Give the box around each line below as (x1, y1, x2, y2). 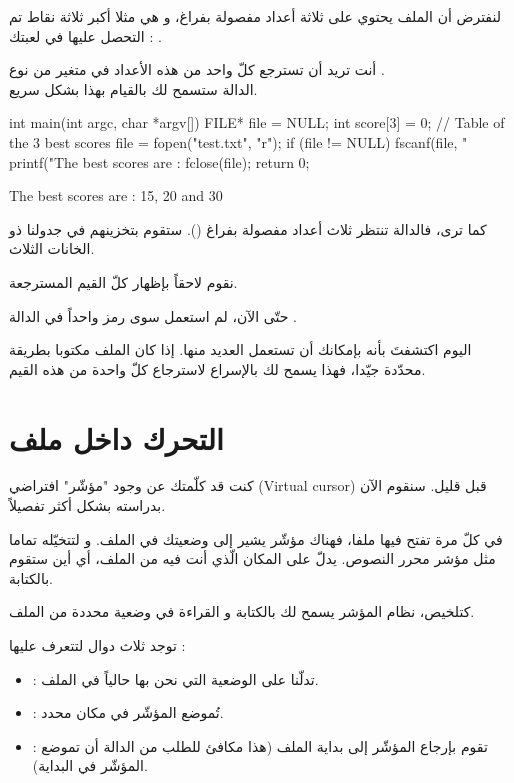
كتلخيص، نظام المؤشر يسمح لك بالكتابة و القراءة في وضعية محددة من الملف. (9, 601, 475, 622)
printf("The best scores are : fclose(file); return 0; (9, 151, 310, 172)
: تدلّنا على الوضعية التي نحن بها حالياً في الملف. (32, 668, 319, 689)
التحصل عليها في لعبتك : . (9, 25, 162, 46)
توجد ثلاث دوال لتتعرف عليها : (9, 635, 186, 655)
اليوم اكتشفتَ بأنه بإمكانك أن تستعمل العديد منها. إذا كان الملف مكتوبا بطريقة (9, 339, 472, 360)
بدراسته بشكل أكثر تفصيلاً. (9, 495, 166, 516)
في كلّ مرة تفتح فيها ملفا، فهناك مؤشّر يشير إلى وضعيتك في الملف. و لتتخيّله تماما (9, 528, 503, 549)
